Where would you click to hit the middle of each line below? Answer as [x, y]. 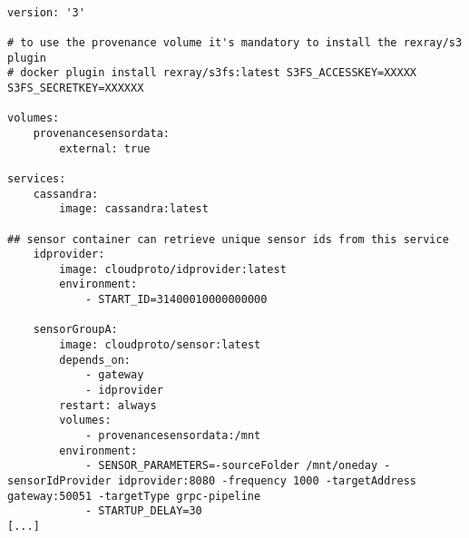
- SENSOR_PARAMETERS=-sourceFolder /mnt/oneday [231, 466]
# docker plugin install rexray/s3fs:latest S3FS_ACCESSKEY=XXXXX [212, 73]
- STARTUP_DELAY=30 [143, 511]
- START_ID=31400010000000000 [176, 300]
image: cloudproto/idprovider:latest [173, 269]
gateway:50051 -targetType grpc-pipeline [134, 496]
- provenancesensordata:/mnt [173, 436]
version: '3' [46, 12]
